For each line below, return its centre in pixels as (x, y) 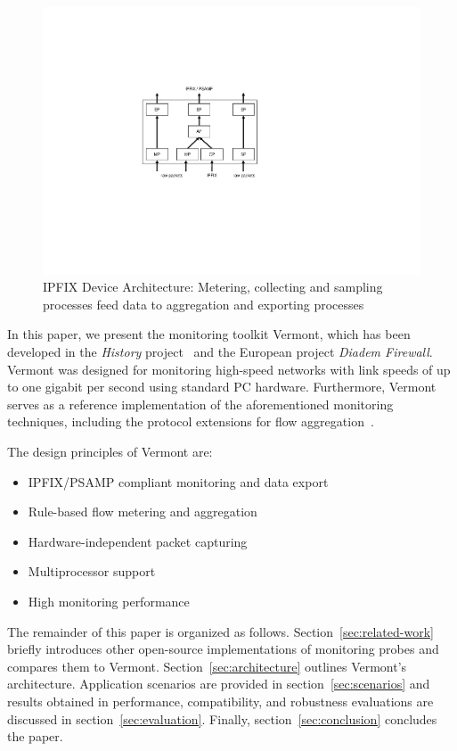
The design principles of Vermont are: (110, 451)
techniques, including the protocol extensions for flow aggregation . (191, 421)
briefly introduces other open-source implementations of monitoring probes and (223, 649)
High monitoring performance (109, 601)
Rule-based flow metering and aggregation (143, 512)
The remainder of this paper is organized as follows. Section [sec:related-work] (220, 631)
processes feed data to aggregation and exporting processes (204, 304)
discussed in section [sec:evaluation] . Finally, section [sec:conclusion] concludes (222, 718)
